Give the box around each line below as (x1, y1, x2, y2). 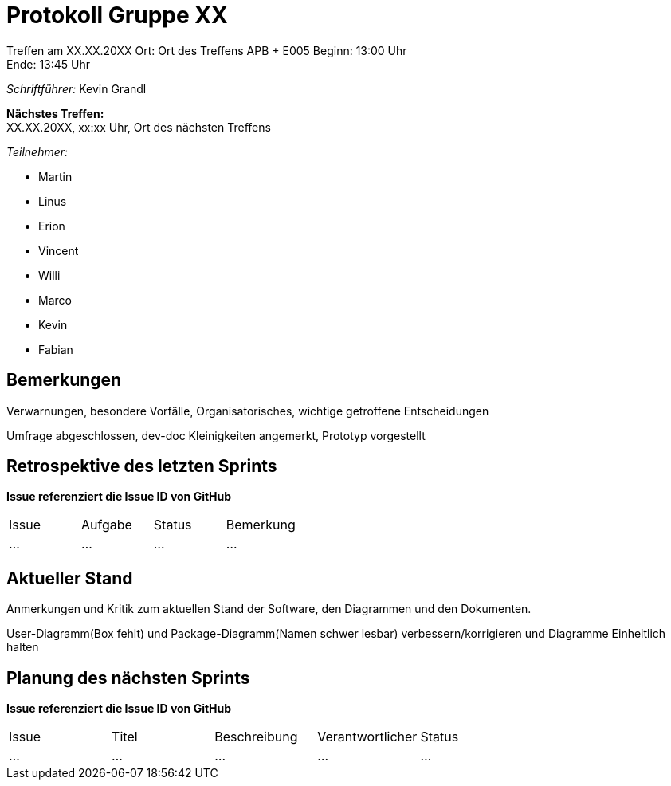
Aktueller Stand (6, 568, 133, 588)
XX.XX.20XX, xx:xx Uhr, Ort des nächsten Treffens (6, 120, 271, 134)
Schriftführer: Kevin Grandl (6, 81, 147, 96)
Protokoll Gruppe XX (6, 2, 228, 29)
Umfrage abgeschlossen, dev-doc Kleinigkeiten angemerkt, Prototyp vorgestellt (6, 428, 426, 442)
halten (6, 640, 39, 654)
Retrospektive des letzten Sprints (6, 456, 277, 477)
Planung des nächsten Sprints (6, 667, 250, 688)
